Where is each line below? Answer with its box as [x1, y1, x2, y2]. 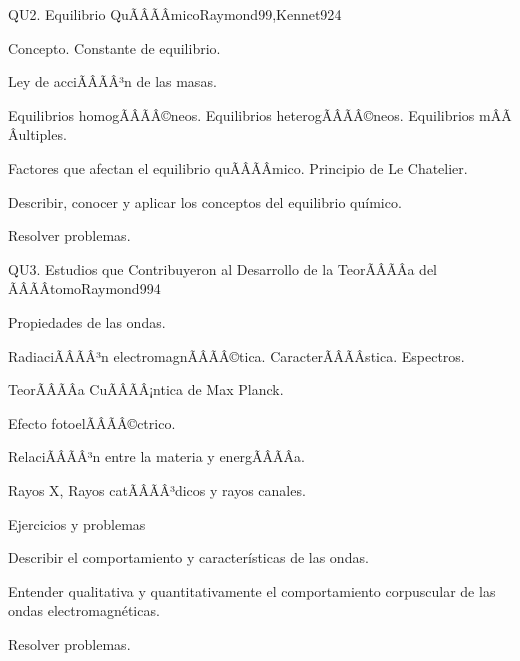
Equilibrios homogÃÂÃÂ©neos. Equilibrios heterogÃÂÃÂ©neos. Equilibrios [8, 104, 475, 125]
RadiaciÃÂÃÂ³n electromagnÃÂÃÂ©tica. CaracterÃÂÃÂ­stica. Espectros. [8, 345, 465, 366]
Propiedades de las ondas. [8, 311, 166, 332]
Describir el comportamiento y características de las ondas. [8, 547, 369, 568]
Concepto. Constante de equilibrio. [8, 37, 221, 58]
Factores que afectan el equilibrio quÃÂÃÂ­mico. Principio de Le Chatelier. [8, 157, 468, 178]
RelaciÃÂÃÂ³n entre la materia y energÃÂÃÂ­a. [8, 446, 305, 467]
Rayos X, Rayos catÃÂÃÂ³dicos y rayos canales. [8, 479, 306, 500]
